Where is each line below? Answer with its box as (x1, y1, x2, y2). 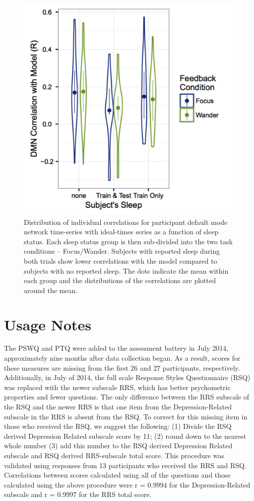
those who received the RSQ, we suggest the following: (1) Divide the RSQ (4, 421, 232, 431)
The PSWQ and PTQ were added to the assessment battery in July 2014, (4, 343, 229, 353)
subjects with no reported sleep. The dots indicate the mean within (24, 265, 229, 276)
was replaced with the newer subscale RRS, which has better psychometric (4, 382, 231, 392)
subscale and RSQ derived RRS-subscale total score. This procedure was (4, 450, 224, 460)
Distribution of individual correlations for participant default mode (24, 216, 228, 227)
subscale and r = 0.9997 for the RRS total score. (4, 489, 152, 500)
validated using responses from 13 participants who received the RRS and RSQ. (4, 460, 247, 470)
